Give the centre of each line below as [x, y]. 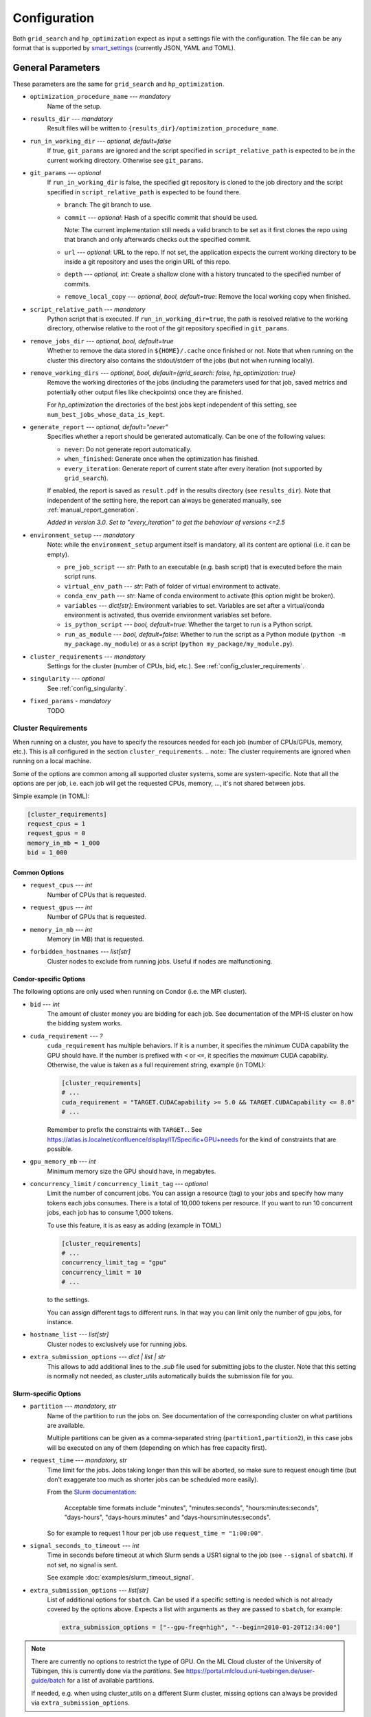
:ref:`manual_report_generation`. [93, 510]
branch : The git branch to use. [108, 205]
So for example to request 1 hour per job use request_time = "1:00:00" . [155, 1533]
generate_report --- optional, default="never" [99, 427]
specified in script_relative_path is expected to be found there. [144, 192]
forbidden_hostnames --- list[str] [80, 952]
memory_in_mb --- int [61, 929]
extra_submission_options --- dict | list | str [98, 1357]
